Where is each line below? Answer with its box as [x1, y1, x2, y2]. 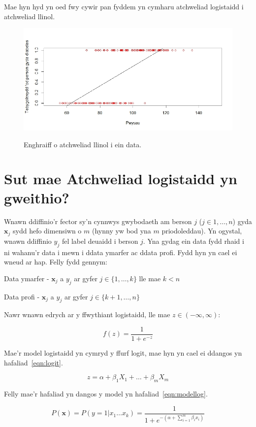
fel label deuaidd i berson [62, 235, 138, 246]
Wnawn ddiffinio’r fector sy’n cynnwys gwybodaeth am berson [4, 216, 192, 226]
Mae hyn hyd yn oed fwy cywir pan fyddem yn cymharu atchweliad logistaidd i [4, 1, 244, 11]
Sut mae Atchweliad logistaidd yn [4, 168, 237, 188]
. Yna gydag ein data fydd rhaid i [143, 235, 244, 246]
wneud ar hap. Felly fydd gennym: [4, 257, 107, 267]
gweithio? [4, 187, 69, 207]
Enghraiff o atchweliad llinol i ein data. [24, 139, 142, 149]
